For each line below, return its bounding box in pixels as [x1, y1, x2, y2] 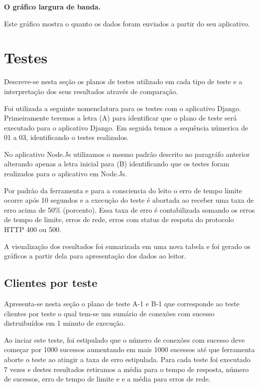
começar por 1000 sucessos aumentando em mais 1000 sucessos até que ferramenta [4, 344, 255, 355]
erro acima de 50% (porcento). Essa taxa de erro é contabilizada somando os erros [4, 204, 255, 215]
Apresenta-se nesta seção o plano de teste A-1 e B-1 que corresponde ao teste [4, 298, 240, 309]
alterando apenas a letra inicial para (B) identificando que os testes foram [4, 158, 230, 169]
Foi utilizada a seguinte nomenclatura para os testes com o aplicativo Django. [4, 103, 241, 113]
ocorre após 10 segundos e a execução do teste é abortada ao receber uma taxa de [4, 195, 254, 205]
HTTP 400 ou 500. [4, 224, 61, 235]
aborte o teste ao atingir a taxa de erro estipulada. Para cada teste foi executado [4, 354, 251, 364]
